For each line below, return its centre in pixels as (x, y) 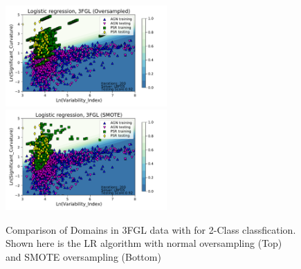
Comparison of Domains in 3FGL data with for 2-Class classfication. (151, 229)
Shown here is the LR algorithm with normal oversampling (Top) (144, 243)
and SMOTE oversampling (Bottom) (83, 256)
